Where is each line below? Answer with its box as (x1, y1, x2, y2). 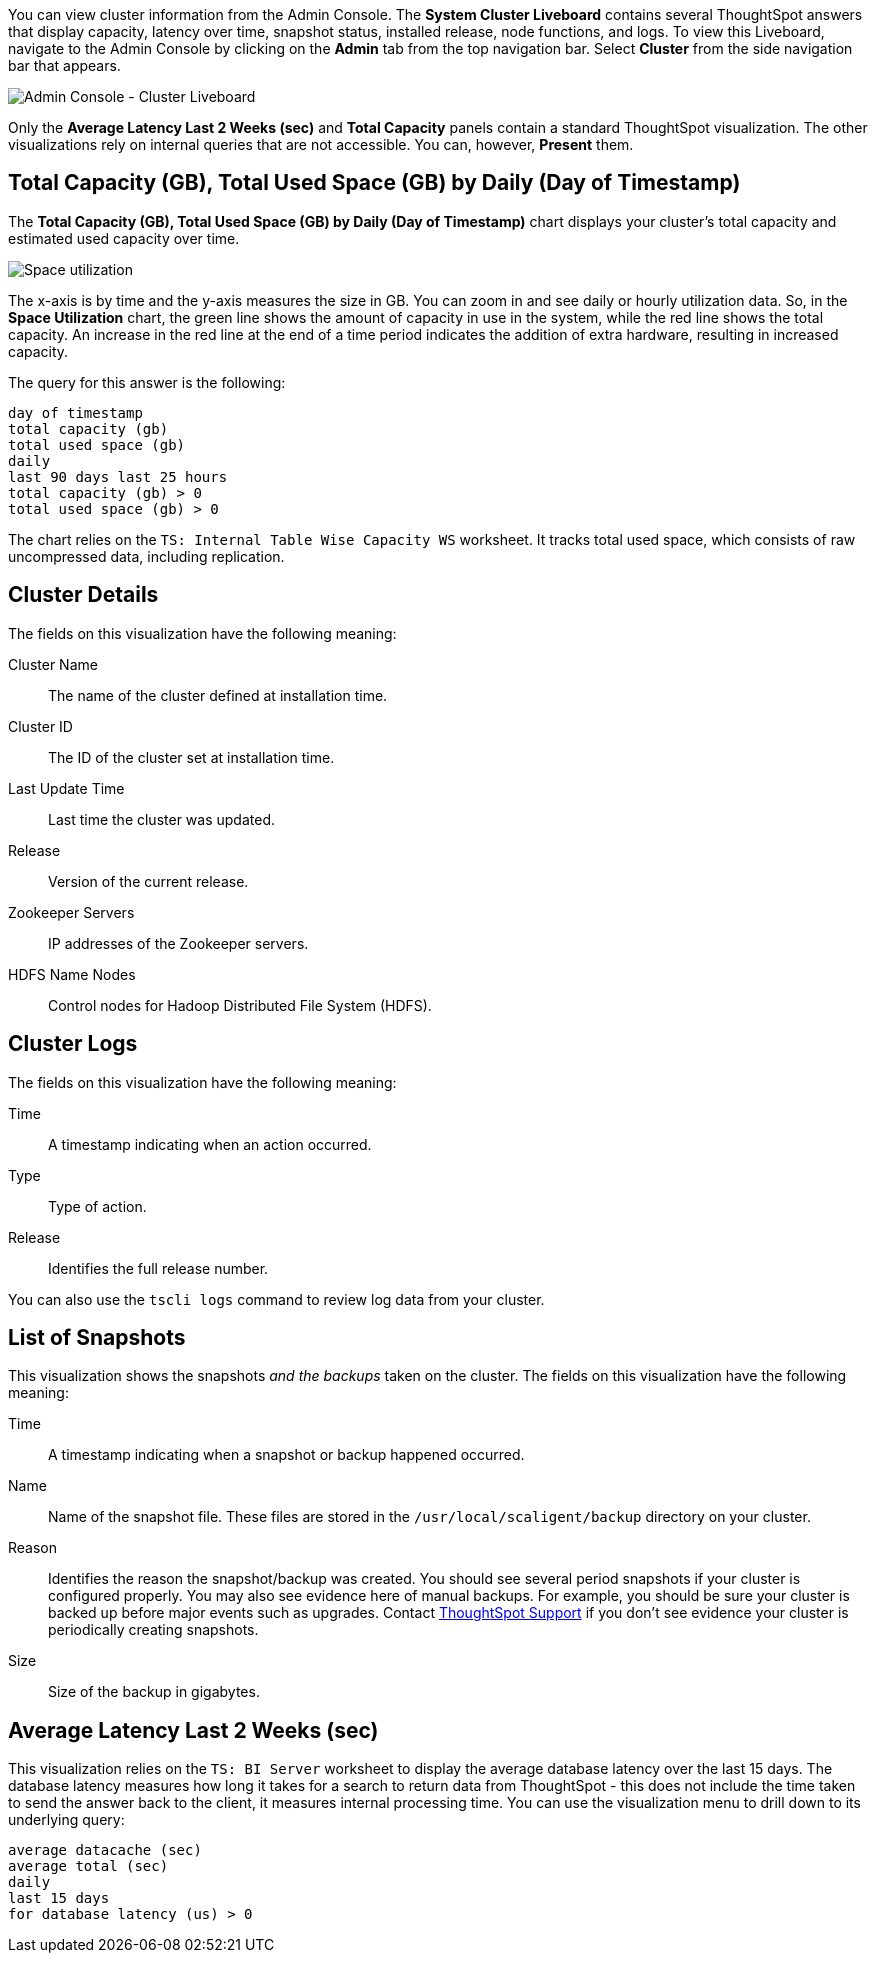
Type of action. (48, 1197, 147, 1215)
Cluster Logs (8, 1031, 138, 1057)
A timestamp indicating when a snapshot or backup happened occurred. (48, 1446, 525, 1464)
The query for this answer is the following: (8, 373, 286, 391)
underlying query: (8, 1811, 125, 1829)
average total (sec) (8, 1858, 169, 1875)
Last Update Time (8, 779, 125, 797)
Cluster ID (8, 717, 73, 735)
